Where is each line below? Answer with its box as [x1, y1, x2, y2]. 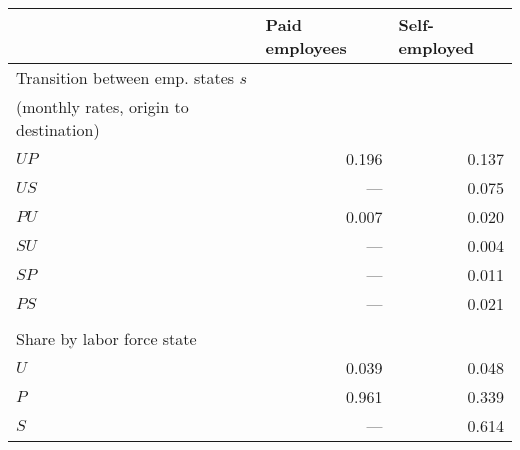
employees [265, 36, 347, 59]
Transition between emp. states [16, 66, 235, 89]
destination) [16, 118, 100, 141]
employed [398, 36, 475, 59]
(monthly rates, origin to [16, 95, 189, 118]
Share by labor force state [16, 327, 197, 350]
